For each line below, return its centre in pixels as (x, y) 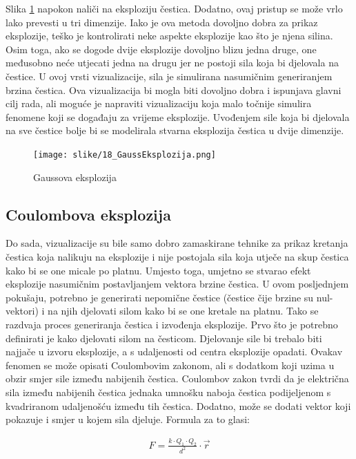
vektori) (22, 311)
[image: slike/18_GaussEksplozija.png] (125, 154)
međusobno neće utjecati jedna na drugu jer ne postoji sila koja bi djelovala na (172, 63)
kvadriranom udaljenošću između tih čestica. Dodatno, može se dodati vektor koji (178, 405)
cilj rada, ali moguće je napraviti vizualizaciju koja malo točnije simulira (159, 103)
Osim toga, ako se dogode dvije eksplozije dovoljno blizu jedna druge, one (161, 49)
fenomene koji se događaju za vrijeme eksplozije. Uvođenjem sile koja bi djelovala (178, 116)
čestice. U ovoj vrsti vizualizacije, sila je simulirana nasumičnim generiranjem (169, 76)
